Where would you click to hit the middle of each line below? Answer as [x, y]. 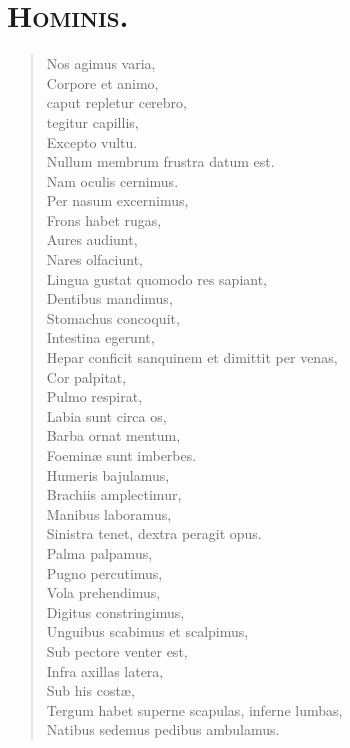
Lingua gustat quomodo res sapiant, [157, 278]
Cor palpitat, [86, 376]
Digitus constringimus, [115, 611]
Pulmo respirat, [94, 396]
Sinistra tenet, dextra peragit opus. [154, 533]
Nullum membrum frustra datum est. [160, 161]
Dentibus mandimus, [109, 298]
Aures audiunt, [92, 239]
